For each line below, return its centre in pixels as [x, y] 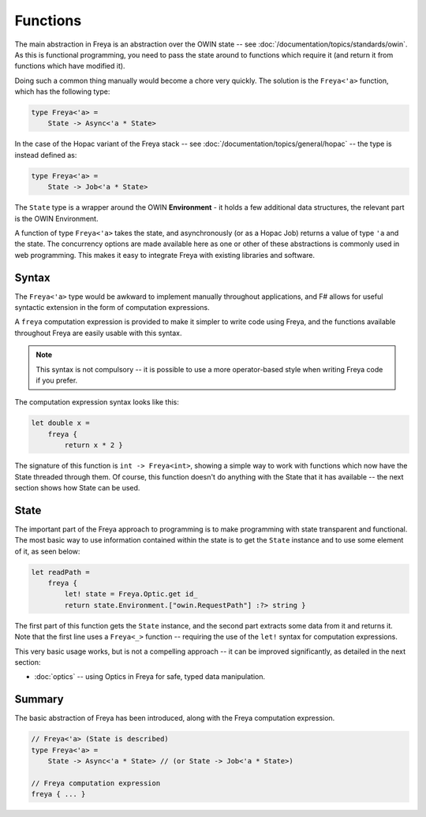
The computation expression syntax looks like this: [97, 402]
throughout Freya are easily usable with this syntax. [98, 333]
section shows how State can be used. [77, 487]
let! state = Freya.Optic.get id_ [131, 594]
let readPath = [60, 572]
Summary [39, 699]
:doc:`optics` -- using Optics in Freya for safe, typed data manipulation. [150, 677]
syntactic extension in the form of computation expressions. [112, 308]
